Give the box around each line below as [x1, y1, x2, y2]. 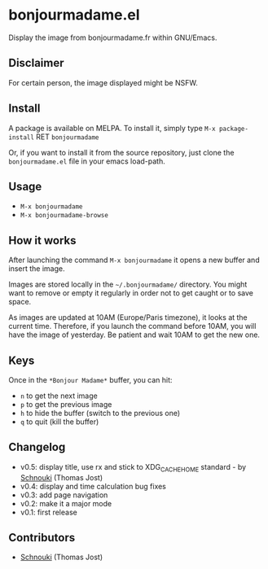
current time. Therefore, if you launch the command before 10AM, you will [8, 322, 257, 331]
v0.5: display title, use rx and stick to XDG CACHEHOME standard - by [20, 462, 247, 474]
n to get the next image [20, 391, 98, 400]
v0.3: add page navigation [20, 490, 108, 500]
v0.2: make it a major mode [20, 498, 112, 508]
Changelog [8, 440, 66, 454]
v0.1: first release [20, 507, 77, 517]
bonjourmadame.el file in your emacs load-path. [8, 156, 165, 166]
